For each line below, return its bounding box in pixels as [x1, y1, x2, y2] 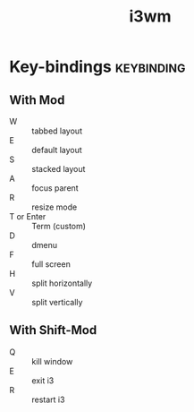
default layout [31, 145, 82, 155]
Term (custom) [31, 221, 87, 231]
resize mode [31, 202, 78, 212]
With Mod [9, 92, 65, 107]
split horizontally [31, 278, 93, 288]
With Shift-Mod [9, 322, 97, 338]
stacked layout [31, 164, 86, 174]
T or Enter [9, 211, 46, 221]
